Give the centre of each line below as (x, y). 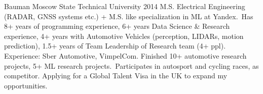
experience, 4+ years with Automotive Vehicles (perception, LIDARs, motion (124, 36)
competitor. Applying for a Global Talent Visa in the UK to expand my (116, 76)
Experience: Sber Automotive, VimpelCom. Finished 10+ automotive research (125, 55)
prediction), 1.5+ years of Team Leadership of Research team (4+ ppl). (115, 46)
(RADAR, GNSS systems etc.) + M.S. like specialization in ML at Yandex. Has (129, 16)
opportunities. (26, 85)
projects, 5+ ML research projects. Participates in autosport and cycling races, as (131, 65)
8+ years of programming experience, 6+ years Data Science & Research (117, 26)
